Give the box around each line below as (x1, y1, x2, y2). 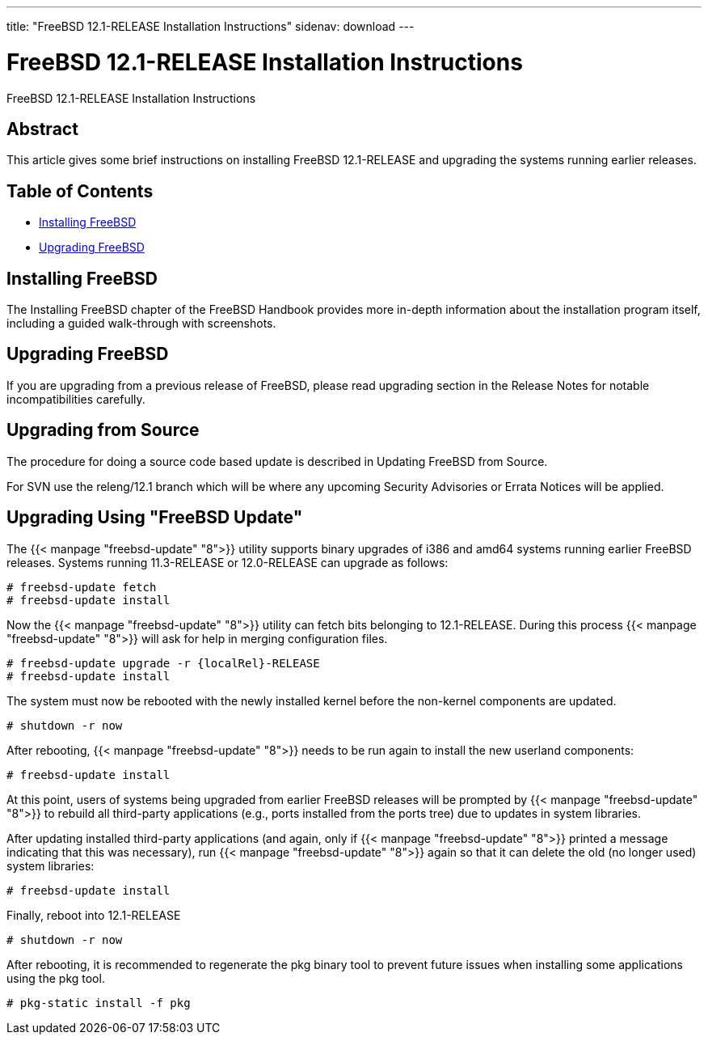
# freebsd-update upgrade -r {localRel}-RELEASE (6, 656, 320, 670)
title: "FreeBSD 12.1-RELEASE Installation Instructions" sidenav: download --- (6, 19, 415, 33)
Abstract (6, 118, 78, 139)
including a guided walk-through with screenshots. (6, 316, 276, 331)
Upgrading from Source (6, 420, 200, 441)
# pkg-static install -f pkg (6, 996, 191, 1009)
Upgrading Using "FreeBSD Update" (6, 507, 303, 528)
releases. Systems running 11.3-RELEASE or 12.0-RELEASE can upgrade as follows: (6, 555, 449, 569)
